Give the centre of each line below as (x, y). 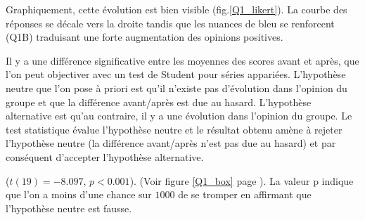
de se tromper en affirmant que (245, 194)
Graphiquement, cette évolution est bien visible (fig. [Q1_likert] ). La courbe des (177, 9)
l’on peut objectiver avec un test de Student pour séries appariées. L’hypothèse (176, 74)
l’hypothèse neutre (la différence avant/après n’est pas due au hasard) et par (171, 143)
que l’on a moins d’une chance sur (79, 194)
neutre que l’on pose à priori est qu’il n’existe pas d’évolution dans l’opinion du (177, 88)
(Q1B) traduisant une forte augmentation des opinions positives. (145, 37)
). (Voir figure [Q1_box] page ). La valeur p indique (242, 180)
